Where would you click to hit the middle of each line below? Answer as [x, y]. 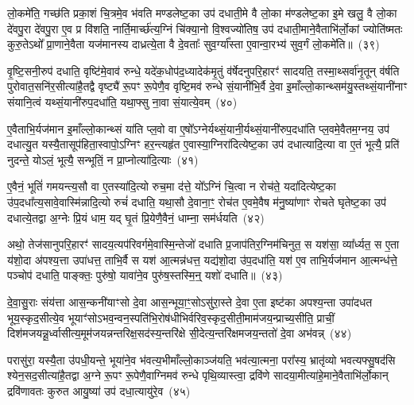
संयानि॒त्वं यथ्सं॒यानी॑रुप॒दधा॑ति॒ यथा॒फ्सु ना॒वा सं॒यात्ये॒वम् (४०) [122, 101]
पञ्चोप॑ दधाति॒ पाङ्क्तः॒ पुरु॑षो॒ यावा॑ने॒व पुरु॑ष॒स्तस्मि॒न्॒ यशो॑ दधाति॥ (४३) [145, 275]
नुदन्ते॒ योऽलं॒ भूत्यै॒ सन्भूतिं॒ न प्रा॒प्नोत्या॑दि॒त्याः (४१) [103, 159]
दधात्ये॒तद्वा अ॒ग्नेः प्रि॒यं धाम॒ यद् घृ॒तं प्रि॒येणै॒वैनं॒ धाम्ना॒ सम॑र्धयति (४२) [136, 217]
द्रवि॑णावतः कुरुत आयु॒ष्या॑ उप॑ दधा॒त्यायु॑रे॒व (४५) [99, 390]
